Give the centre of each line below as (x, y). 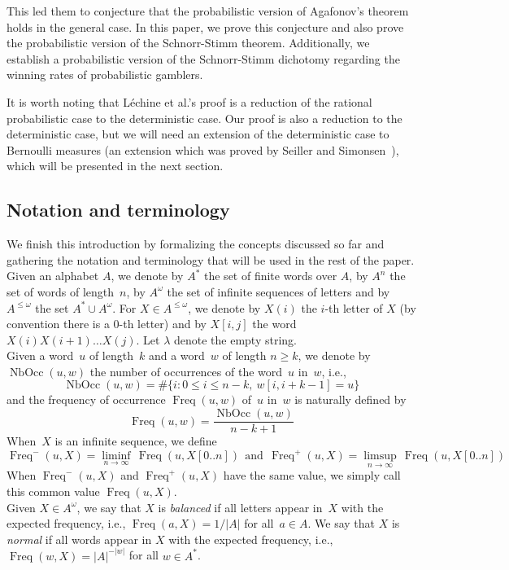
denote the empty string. (235, 339)
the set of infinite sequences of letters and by (278, 291)
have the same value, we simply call (312, 475)
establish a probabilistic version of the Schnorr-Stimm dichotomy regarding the (203, 58)
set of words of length (61, 291)
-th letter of (354, 307)
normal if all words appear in (79, 539)
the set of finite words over (271, 276)
